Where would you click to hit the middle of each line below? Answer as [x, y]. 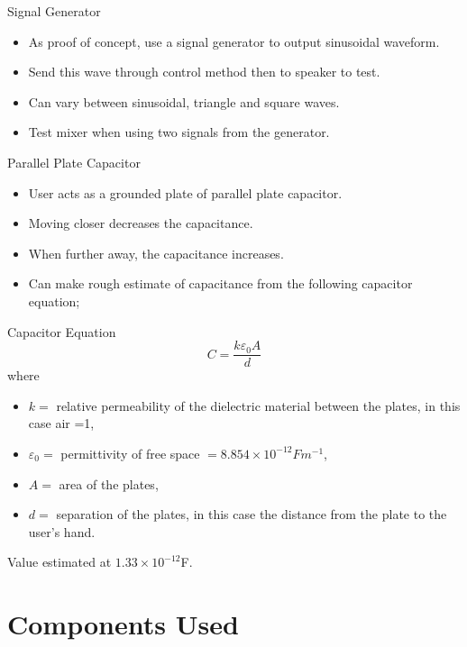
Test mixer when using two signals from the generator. [179, 132]
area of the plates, [109, 483]
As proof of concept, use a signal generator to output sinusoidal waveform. [234, 41]
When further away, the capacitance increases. [156, 253]
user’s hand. [62, 531]
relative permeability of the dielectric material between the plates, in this [258, 405]
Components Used [123, 624]
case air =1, [61, 423]
